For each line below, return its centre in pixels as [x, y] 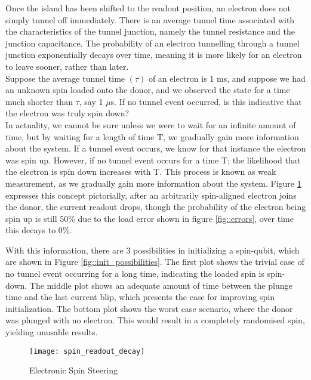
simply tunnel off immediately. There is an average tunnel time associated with [150, 19]
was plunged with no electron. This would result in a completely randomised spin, [155, 320]
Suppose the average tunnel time [65, 78]
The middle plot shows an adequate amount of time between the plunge [161, 285]
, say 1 [91, 101]
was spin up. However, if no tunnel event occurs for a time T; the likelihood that [153, 160]
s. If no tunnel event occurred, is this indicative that [206, 101]
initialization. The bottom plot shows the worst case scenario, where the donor [149, 308]
